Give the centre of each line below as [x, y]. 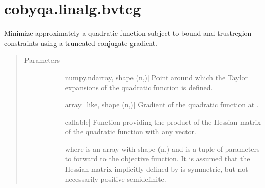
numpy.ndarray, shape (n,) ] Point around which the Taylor [156, 77]
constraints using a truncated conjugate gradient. [81, 43]
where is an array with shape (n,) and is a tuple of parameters [162, 148]
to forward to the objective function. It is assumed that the [157, 159]
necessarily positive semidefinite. [115, 179]
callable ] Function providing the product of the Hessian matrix [163, 121]
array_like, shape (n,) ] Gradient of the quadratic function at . [162, 104]
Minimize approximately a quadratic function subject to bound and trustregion [128, 33]
